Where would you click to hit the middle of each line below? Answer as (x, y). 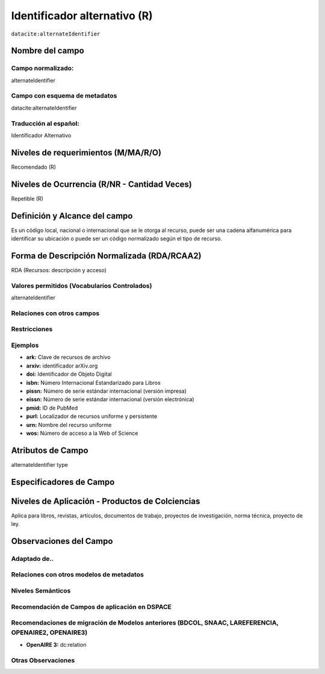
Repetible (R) (27, 198)
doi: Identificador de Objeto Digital (69, 374)
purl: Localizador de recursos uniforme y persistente (92, 416)
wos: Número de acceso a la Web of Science (82, 433)
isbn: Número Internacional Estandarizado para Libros (93, 382)
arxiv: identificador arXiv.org (62, 366)
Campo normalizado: (42, 68)
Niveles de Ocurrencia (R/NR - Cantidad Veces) (101, 184)
